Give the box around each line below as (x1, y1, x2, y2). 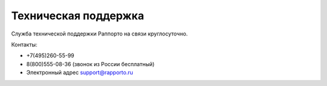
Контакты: (11, 41, 38, 48)
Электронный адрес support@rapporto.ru (26, 69, 133, 76)
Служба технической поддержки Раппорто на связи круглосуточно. (11, 30, 188, 37)
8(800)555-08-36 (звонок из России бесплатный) (26, 60, 155, 67)
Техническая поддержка (11, 9, 145, 22)
